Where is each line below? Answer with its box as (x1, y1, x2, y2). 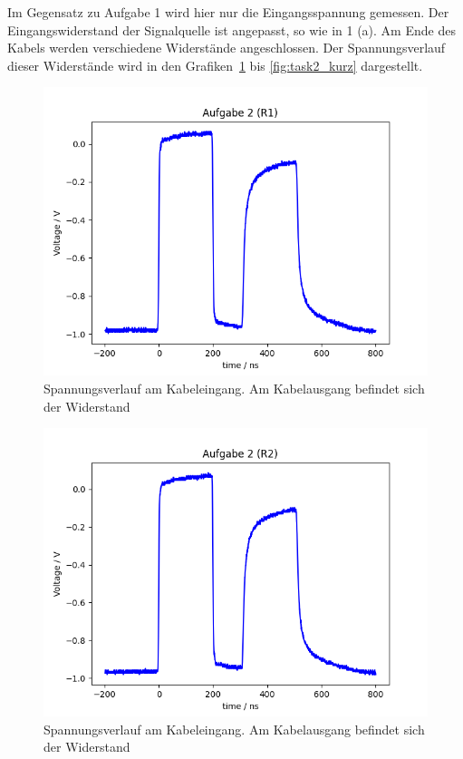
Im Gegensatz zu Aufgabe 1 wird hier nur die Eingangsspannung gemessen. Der (7, 3, 449, 21)
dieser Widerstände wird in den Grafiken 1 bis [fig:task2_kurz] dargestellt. (7, 55, 423, 74)
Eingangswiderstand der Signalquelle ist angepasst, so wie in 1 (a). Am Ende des (7, 20, 456, 39)
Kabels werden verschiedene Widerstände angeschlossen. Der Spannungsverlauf (7, 38, 446, 57)
